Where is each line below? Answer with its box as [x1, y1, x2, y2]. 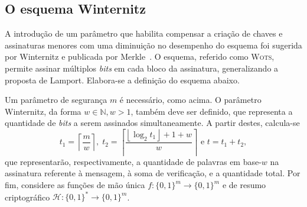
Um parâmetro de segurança [5, 93, 107, 106]
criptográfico [5, 190, 50, 203]
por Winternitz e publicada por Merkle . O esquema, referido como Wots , [5, 50, 275, 63]
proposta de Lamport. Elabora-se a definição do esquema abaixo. [5, 73, 240, 86]
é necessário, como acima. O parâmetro [119, 93, 262, 106]
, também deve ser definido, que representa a [130, 105, 293, 117]
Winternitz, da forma [5, 105, 81, 117]
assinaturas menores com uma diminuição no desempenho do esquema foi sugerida [5, 38, 302, 51]
